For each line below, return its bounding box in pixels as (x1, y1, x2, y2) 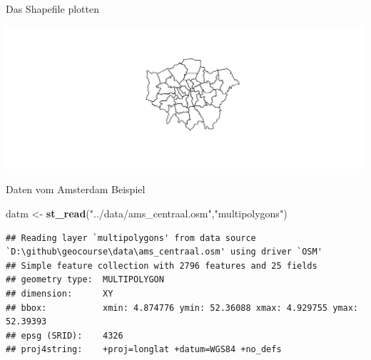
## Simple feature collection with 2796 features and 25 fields (6, 260, 317, 271)
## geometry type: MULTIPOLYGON (6, 274, 164, 285)
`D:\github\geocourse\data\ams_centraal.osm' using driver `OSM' (6, 247, 322, 257)
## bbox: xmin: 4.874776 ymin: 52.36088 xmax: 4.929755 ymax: (6, 302, 358, 313)
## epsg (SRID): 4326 (6, 330, 123, 341)
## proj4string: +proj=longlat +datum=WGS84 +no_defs (6, 344, 282, 355)
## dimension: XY (6, 289, 113, 299)
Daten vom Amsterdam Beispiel (6, 182, 146, 197)
